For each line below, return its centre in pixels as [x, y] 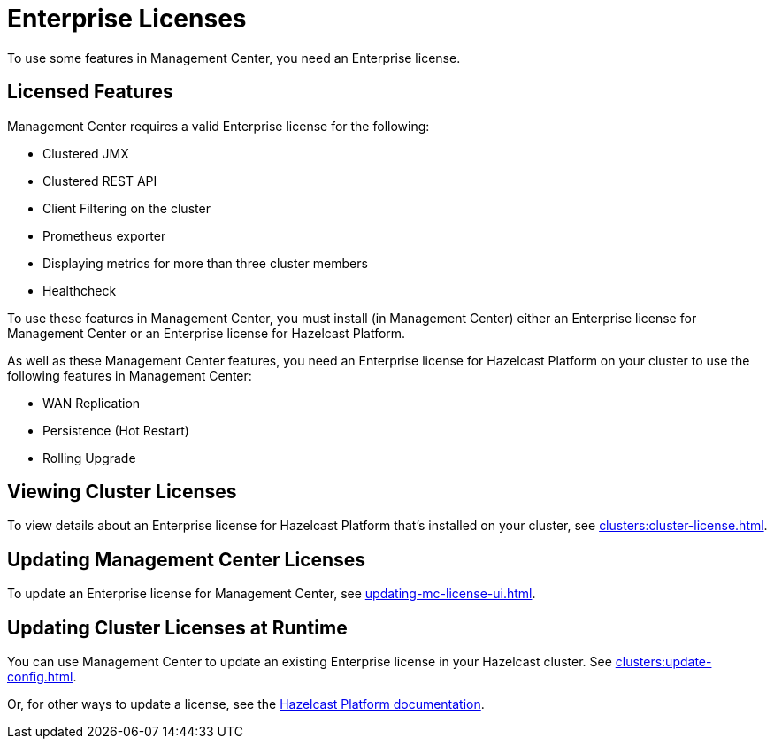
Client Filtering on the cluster [126, 208]
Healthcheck [80, 290]
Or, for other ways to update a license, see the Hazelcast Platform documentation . [246, 704]
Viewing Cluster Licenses [122, 492]
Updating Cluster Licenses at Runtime [177, 627]
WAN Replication [92, 403]
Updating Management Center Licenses [187, 559]
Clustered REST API [100, 181]
